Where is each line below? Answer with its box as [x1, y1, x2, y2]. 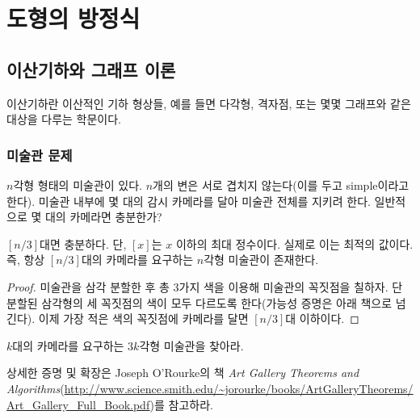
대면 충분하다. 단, [40, 235, 127, 252]
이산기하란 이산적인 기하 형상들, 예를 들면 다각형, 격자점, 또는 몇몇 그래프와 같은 [6, 94, 411, 111]
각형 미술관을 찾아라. [139, 337, 244, 354]
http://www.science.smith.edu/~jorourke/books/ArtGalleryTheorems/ [64, 379, 414, 396]
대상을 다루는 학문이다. [6, 111, 122, 128]
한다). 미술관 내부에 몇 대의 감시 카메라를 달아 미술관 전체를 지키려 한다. [6, 192, 371, 209]
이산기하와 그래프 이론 [6, 57, 176, 82]
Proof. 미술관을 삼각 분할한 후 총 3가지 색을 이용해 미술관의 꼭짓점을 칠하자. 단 [6, 278, 403, 295]
